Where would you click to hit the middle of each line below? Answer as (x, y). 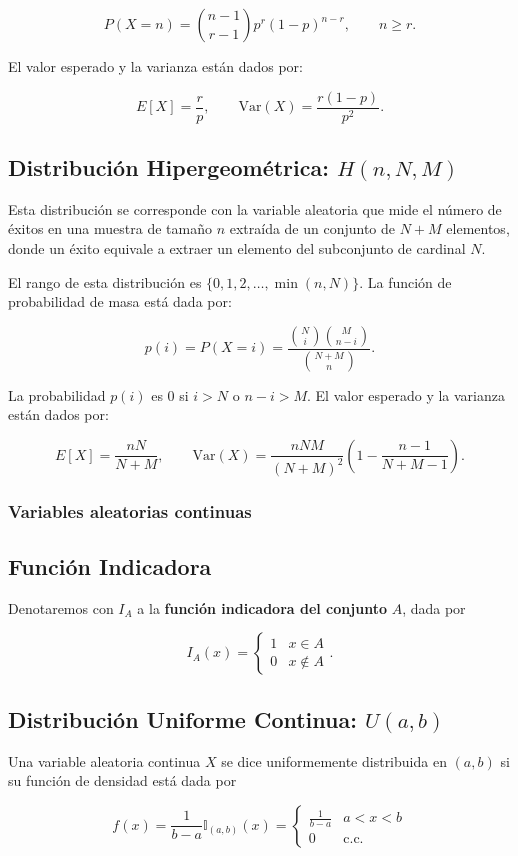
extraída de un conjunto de (312, 228)
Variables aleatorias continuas (130, 510)
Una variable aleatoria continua (104, 760)
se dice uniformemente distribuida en (334, 760)
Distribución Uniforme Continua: (182, 718)
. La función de (405, 281)
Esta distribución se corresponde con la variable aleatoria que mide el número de (255, 208)
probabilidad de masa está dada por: (120, 301)
